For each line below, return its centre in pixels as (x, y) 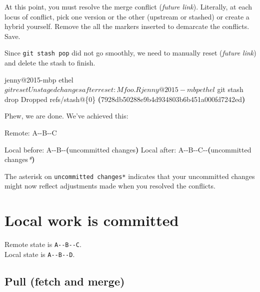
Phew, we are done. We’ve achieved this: (66, 116)
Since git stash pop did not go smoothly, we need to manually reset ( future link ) (130, 53)
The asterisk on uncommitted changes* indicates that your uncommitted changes (130, 176)
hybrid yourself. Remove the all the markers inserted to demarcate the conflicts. (127, 26)
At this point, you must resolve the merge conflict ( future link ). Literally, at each (128, 6)
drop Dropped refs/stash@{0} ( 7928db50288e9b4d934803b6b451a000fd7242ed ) (125, 99)
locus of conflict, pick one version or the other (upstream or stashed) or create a (127, 16)
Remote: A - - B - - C (31, 132)
